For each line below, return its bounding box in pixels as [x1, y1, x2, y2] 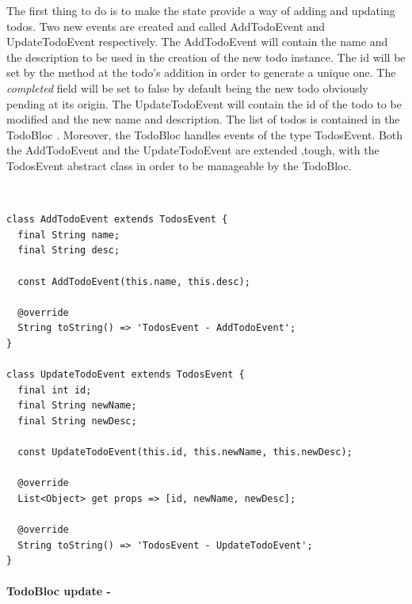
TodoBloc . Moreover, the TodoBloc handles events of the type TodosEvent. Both [6, 126, 403, 142]
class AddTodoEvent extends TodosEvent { [6, 214, 228, 226]
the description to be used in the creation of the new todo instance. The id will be [6, 48, 406, 65]
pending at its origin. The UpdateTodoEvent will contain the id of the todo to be [6, 95, 402, 112]
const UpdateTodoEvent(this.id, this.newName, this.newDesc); [17, 446, 353, 458]
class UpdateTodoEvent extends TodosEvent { [6, 369, 245, 381]
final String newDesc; [17, 415, 137, 427]
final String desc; [17, 245, 120, 256]
